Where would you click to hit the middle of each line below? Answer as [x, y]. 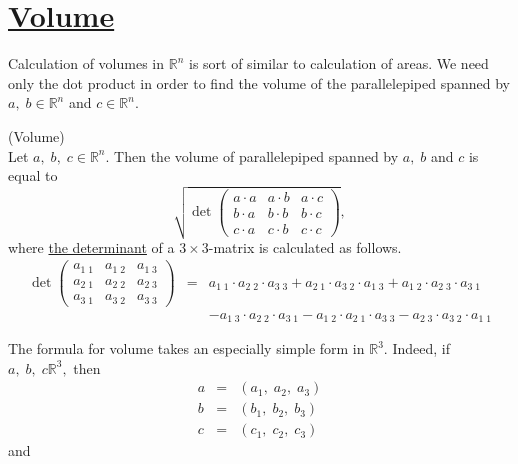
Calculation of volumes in [86, 63]
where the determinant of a [91, 246]
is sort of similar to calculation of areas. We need [338, 63]
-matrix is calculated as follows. [305, 246]
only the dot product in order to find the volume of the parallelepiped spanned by [259, 82]
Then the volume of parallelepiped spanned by [256, 155]
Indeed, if [421, 348]
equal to [33, 175]
